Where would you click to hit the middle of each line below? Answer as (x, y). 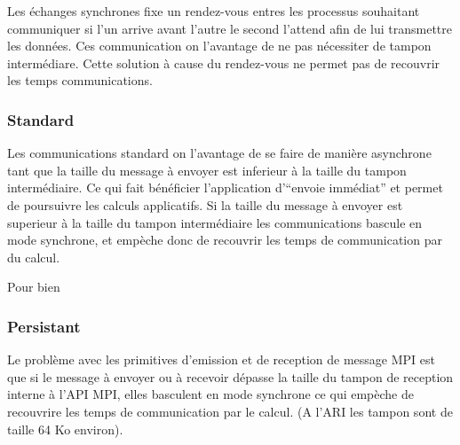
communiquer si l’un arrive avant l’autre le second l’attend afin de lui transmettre (230, 28)
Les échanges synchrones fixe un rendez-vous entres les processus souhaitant (214, 11)
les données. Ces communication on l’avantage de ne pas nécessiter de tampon (219, 46)
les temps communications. (80, 80)
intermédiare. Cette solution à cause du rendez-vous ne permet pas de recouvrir (224, 62)
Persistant (44, 326)
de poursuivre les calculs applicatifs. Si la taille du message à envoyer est (205, 204)
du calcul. (34, 257)
